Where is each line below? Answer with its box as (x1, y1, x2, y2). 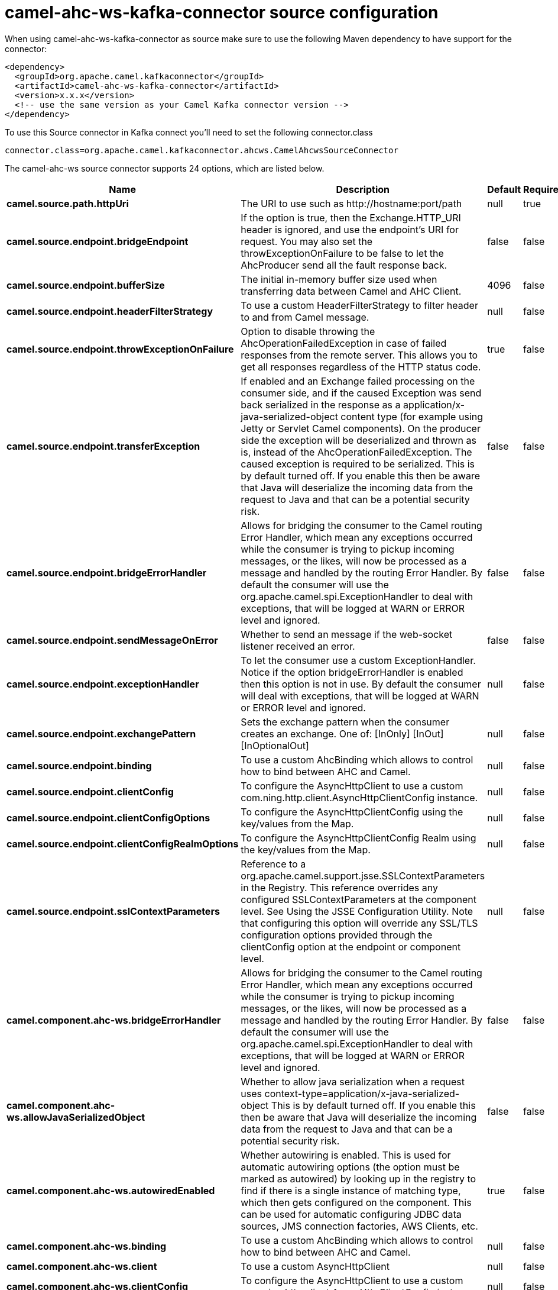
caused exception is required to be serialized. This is (241, 457, 475, 470)
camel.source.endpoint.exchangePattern (7, 727, 196, 740)
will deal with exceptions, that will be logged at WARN (241, 689, 479, 702)
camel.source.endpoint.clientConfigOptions (7, 811, 210, 824)
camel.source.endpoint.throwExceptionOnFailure (7, 343, 234, 355)
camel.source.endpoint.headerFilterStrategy (7, 305, 213, 317)
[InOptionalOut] (241, 739, 309, 752)
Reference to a (241, 857, 306, 870)
